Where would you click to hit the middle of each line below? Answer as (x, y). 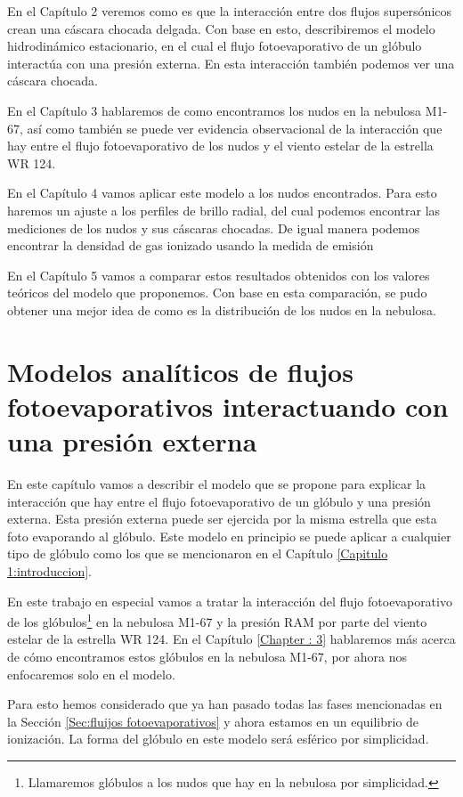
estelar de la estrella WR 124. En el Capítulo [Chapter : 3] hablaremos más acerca (231, 639)
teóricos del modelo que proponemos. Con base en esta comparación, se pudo (217, 293)
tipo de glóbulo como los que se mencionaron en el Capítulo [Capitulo (198, 553)
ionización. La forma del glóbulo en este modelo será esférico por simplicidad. (218, 739)
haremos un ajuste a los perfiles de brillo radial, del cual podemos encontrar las (224, 210)
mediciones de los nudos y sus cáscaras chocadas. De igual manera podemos (214, 228)
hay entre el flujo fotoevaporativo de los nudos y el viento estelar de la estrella (220, 146)
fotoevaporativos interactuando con (228, 406)
